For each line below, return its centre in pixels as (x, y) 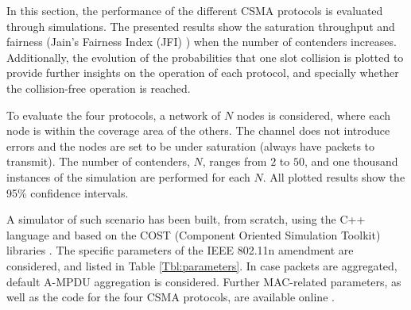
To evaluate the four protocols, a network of (114, 115)
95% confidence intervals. (68, 192)
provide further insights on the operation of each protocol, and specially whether (203, 73)
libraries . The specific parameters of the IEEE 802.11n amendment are (180, 250)
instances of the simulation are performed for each (128, 176)
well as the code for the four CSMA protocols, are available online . (171, 297)
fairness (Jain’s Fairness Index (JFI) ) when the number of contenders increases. (202, 42)
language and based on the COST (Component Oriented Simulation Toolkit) (194, 234)
